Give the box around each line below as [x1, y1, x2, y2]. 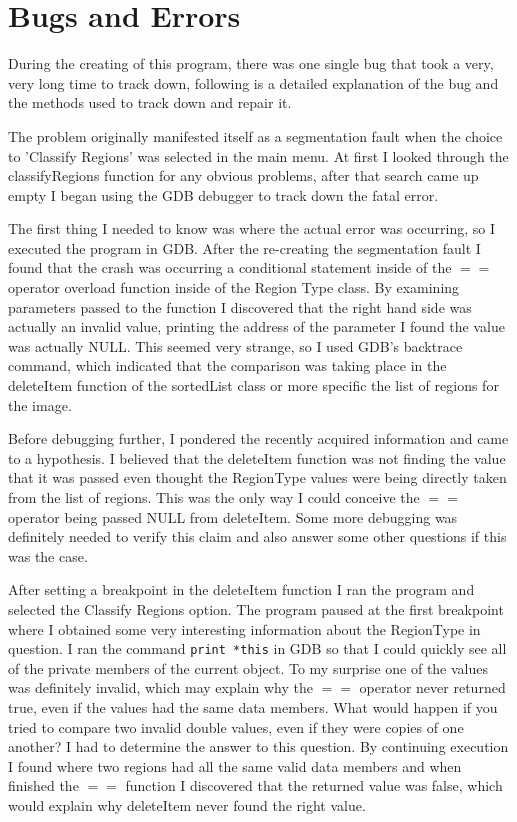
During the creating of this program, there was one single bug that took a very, [8, 53, 494, 74]
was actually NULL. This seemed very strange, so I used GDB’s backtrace [8, 335, 463, 356]
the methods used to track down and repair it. [8, 92, 292, 113]
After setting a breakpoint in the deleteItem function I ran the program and [8, 579, 475, 600]
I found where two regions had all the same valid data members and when [8, 755, 462, 776]
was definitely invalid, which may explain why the [8, 677, 313, 698]
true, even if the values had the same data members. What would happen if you [8, 697, 498, 717]
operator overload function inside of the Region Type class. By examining [8, 277, 460, 298]
